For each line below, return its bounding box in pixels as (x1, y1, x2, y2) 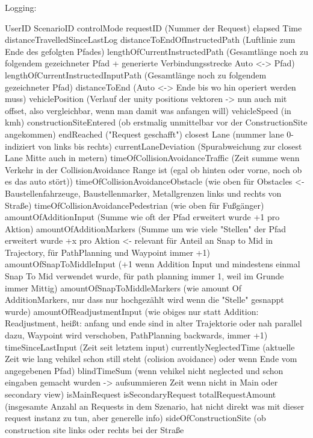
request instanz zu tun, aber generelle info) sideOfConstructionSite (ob (5, 411, 266, 424)
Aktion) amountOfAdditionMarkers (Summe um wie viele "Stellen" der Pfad (5, 222, 287, 235)
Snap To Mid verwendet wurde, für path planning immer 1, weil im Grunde (5, 270, 284, 282)
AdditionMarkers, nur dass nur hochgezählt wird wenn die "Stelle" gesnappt (5, 293, 284, 306)
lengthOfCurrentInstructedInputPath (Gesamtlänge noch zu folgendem (5, 68, 267, 81)
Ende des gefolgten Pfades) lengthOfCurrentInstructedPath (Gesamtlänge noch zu (5, 45, 308, 57)
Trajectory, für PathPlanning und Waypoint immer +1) (5, 246, 210, 258)
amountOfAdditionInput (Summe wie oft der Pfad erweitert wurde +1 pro (5, 211, 280, 223)
